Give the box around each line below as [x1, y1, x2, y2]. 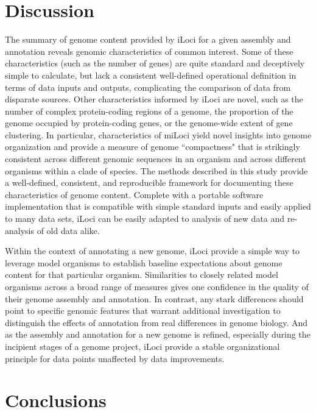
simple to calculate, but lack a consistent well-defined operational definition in [5, 68, 297, 81]
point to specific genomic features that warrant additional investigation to [5, 304, 281, 317]
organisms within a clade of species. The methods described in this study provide [5, 164, 308, 177]
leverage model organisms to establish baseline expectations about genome [5, 256, 283, 269]
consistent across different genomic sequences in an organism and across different [5, 152, 306, 165]
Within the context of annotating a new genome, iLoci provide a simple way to [5, 244, 300, 257]
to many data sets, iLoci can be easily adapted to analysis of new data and [5, 212, 285, 225]
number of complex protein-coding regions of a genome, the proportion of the [5, 104, 293, 117]
